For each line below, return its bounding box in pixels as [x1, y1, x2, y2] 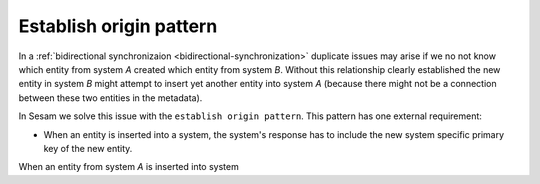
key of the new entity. [43, 142, 133, 154]
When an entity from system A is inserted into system [18, 161, 239, 173]
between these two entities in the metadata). [18, 91, 203, 104]
